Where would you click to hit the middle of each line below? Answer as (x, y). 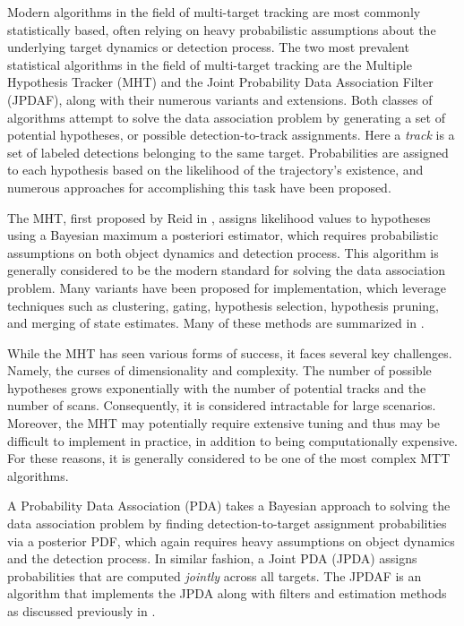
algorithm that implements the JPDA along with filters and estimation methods (227, 593)
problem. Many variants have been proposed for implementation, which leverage (227, 287)
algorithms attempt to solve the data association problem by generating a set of (226, 117)
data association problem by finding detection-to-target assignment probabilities (227, 523)
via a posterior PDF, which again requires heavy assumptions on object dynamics (231, 540)
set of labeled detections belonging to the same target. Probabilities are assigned (228, 152)
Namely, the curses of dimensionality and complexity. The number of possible (219, 370)
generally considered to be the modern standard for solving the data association (227, 270)
